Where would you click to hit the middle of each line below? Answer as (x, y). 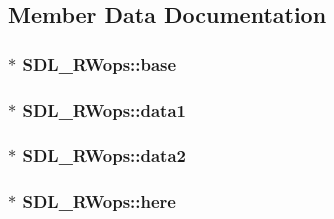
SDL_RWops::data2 (104, 155)
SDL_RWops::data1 (104, 109)
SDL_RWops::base (99, 63)
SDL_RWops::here (99, 201)
